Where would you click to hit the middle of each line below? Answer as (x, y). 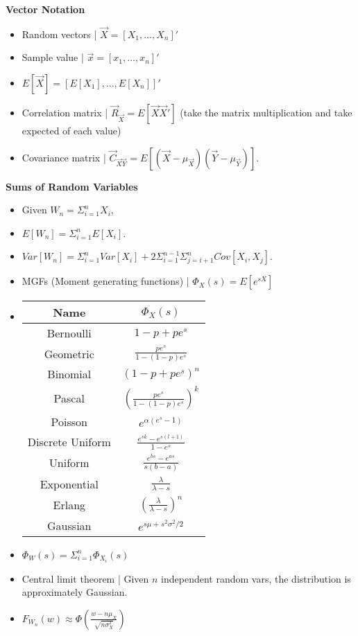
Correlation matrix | (65, 112)
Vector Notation (45, 9)
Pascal (69, 398)
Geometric (69, 353)
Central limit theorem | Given (85, 578)
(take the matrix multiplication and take (266, 112)
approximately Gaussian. (75, 592)
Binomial (69, 374)
